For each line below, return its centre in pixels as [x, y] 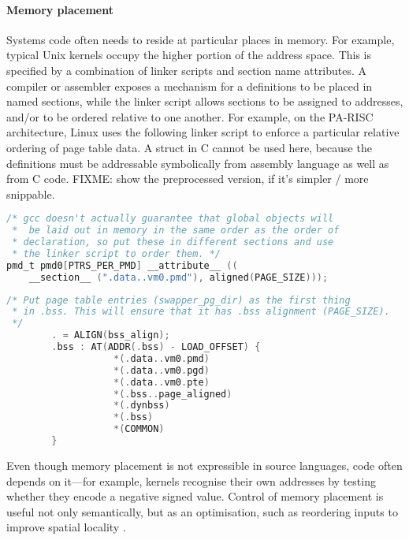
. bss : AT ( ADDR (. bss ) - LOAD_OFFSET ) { [156, 347]
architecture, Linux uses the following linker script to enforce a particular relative [203, 132]
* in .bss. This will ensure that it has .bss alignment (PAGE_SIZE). [201, 312]
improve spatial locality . [66, 527]
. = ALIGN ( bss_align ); [111, 335]
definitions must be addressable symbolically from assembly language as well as [198, 163]
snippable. [31, 194]
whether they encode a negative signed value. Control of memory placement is [195, 496]
